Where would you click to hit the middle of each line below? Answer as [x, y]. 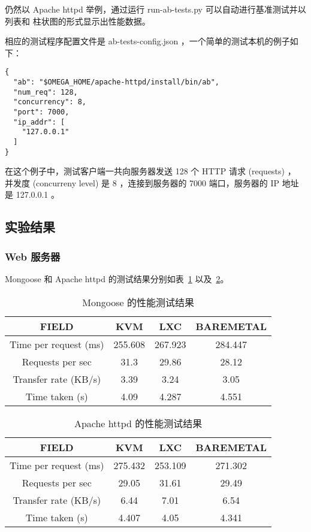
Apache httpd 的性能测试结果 [138, 423]
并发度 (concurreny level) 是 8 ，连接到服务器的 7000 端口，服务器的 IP [142, 182]
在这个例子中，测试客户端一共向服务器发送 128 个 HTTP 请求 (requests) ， [150, 171]
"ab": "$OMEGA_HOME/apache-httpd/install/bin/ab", [116, 82]
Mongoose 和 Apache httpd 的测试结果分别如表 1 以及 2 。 [117, 279]
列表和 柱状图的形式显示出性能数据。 [78, 21]
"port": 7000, [41, 112]
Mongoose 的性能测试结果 [138, 302]
